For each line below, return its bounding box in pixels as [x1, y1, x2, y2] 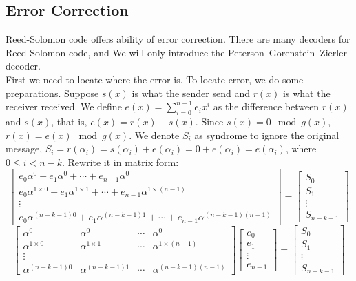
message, [6, 141, 43, 156]
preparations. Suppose [6, 85, 99, 100]
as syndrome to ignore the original [194, 127, 339, 142]
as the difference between [213, 99, 320, 114]
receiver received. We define [6, 99, 122, 114]
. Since [195, 114, 224, 128]
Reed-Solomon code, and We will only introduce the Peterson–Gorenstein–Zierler [6, 45, 347, 59]
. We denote [129, 127, 180, 142]
